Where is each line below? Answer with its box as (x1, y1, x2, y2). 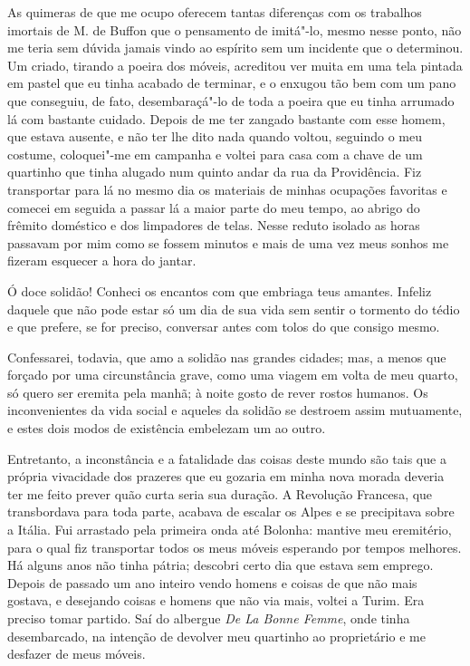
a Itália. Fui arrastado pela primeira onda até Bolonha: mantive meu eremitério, (7, 520, 452, 539)
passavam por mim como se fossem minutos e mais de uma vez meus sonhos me (7, 233, 449, 252)
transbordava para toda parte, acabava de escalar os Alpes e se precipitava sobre (7, 502, 455, 521)
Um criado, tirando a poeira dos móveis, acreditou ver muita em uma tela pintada (7, 55, 463, 74)
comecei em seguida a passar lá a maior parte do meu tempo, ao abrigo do (7, 198, 420, 217)
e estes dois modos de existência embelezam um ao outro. (7, 419, 326, 438)
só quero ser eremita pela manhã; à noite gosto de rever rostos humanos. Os (7, 382, 428, 401)
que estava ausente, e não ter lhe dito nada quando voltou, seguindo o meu (7, 127, 422, 146)
